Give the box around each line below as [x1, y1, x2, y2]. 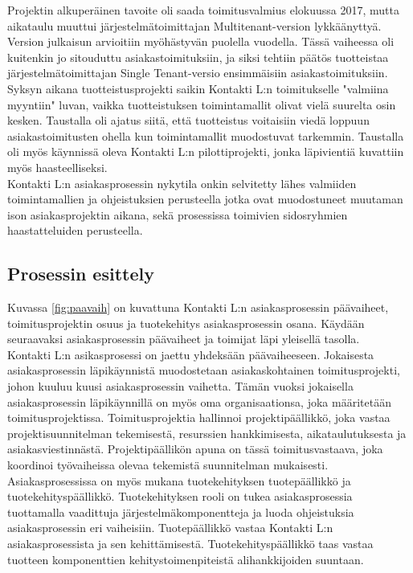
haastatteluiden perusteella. [7, 222, 143, 239]
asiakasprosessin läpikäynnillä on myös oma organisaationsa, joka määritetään [7, 393, 391, 410]
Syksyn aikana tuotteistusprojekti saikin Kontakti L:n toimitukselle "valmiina [7, 80, 389, 96]
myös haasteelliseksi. [7, 158, 108, 175]
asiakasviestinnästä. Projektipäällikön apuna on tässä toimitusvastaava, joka [7, 440, 383, 457]
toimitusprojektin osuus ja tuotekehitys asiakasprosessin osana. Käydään [7, 314, 365, 331]
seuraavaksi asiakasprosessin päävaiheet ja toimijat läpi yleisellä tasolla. [7, 330, 360, 347]
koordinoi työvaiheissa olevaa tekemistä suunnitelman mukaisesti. [7, 456, 329, 473]
